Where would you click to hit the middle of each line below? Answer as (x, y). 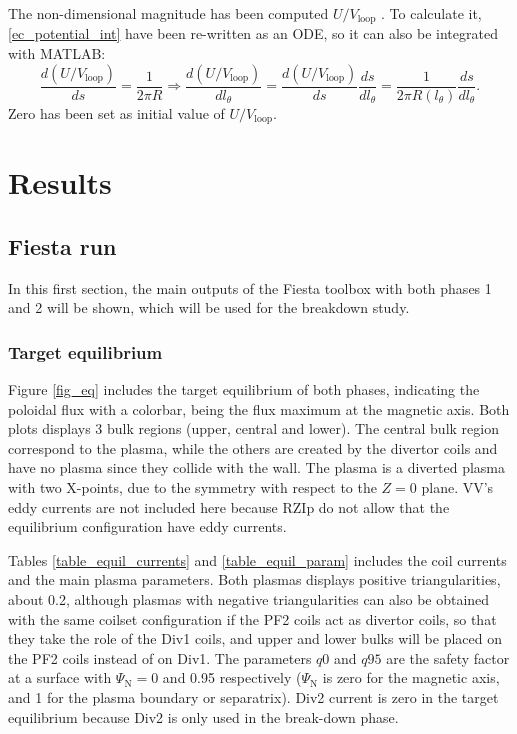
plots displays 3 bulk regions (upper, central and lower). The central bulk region (253, 428)
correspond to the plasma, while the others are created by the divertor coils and (253, 447)
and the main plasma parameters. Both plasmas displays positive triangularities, (254, 579)
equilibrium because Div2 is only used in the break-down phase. (203, 716)
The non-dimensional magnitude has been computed (168, 13)
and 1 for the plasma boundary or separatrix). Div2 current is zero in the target (253, 697)
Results (60, 182)
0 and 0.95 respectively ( (226, 677)
